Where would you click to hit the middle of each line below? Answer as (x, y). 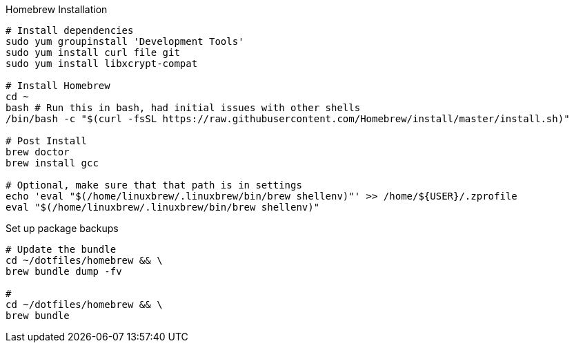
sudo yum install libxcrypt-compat (102, 64)
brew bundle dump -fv (64, 271)
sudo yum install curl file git (93, 52)
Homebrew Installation (57, 9)
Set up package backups (62, 228)
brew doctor (38, 152)
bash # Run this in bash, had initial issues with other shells (183, 108)
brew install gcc (52, 163)
